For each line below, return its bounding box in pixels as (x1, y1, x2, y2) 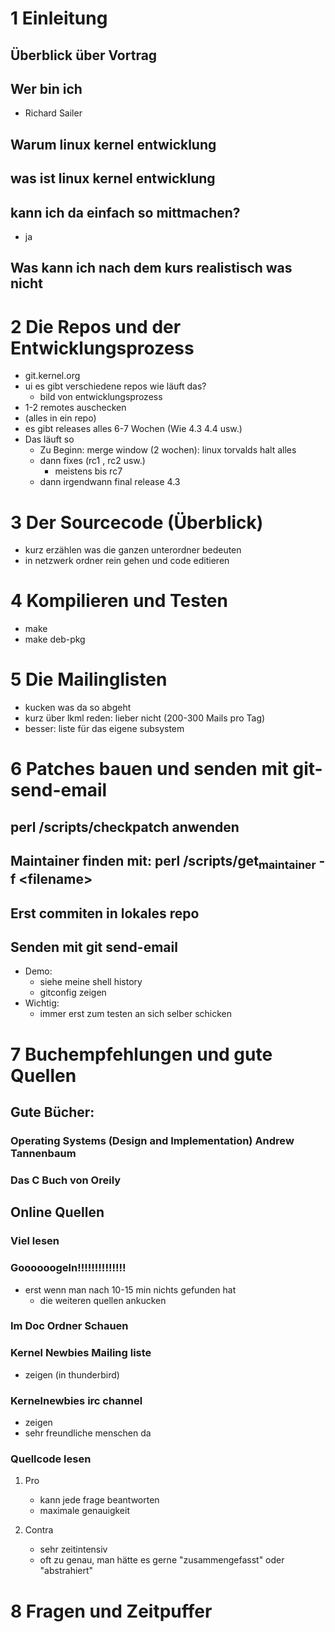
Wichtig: (24, 997, 60, 1009)
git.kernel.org (24, 370, 81, 382)
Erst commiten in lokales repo (10, 905, 200, 922)
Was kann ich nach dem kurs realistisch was (10, 260, 293, 277)
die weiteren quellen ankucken (39, 1294, 167, 1306)
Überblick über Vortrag (10, 47, 158, 64)
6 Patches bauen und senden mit (10, 758, 289, 781)
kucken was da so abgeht (24, 702, 132, 714)
